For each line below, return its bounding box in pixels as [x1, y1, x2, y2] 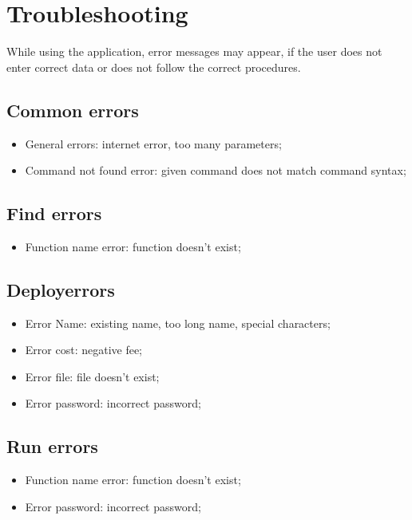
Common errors [6, 97, 139, 122]
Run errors [6, 434, 98, 459]
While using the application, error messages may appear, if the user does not [6, 43, 382, 60]
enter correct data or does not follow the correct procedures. [6, 58, 301, 75]
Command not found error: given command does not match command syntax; [25, 162, 406, 179]
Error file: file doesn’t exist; [25, 368, 160, 384]
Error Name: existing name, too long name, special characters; [25, 314, 331, 331]
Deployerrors [6, 277, 115, 301]
